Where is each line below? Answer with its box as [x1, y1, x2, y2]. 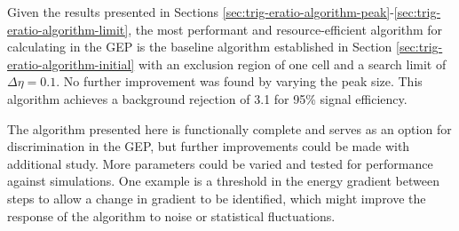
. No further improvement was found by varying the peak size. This [56, 72, 423, 91]
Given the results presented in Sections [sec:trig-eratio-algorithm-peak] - [7, 3, 394, 20]
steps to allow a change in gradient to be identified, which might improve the [7, 188, 426, 207]
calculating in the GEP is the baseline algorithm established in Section [7, 37, 392, 56]
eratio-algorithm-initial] [7, 54, 135, 73]
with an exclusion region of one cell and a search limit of [138, 54, 447, 73]
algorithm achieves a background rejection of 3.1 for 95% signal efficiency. [7, 89, 408, 108]
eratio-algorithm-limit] [7, 20, 129, 38]
